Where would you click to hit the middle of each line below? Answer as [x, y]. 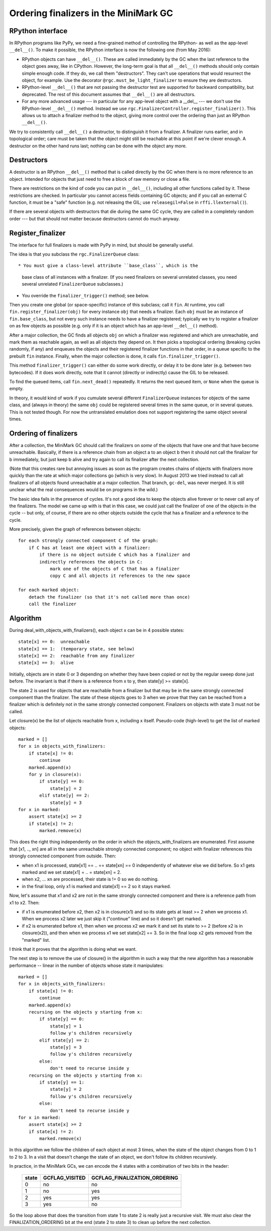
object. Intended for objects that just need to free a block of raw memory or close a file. [100, 179]
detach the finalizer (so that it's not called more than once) [109, 597]
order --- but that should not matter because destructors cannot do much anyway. [95, 218]
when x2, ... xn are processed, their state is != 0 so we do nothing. [90, 879]
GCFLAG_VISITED [64, 1178]
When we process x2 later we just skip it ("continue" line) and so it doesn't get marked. [112, 919]
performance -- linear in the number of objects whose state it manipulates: [87, 965]
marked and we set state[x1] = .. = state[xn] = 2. [72, 872]
